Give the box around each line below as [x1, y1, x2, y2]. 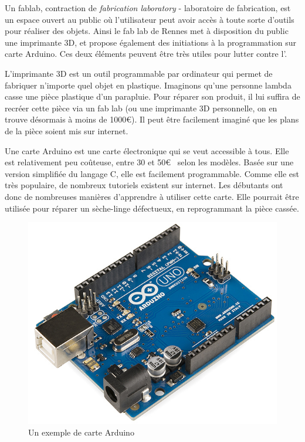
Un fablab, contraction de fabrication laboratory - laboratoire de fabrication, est [5, 2, 291, 13]
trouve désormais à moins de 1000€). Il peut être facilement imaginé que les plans [5, 113, 299, 125]
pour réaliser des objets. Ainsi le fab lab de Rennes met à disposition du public [5, 25, 289, 37]
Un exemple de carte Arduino [28, 426, 134, 438]
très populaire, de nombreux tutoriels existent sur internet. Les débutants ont [5, 179, 283, 191]
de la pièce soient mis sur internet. [5, 124, 128, 137]
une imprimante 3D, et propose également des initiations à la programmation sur [5, 36, 296, 48]
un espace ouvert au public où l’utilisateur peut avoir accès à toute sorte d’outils [5, 13, 294, 25]
